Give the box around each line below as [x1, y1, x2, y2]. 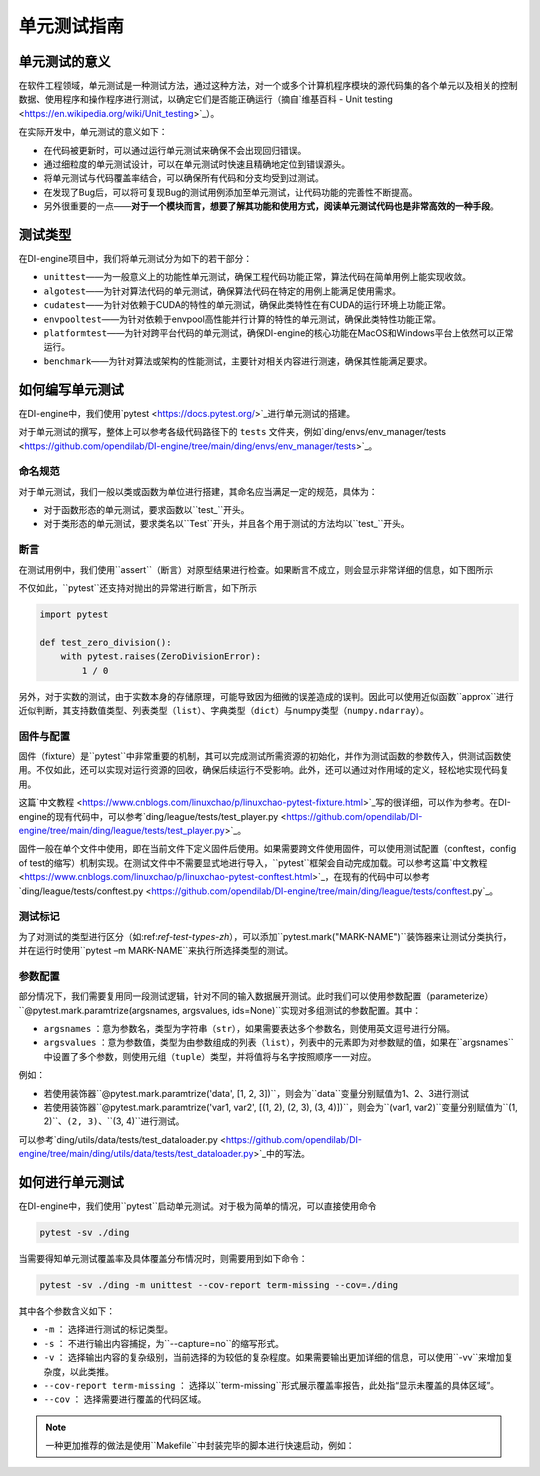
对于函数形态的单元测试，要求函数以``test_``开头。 [43, 504, 250, 516]
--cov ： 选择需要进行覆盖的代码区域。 [43, 1393, 207, 1405]
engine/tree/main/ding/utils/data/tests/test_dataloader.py [18, 1148, 254, 1160]
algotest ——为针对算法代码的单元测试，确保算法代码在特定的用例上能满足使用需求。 [43, 285, 402, 297]
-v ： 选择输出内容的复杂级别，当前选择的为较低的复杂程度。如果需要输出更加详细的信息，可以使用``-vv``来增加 [43, 1351, 505, 1364]
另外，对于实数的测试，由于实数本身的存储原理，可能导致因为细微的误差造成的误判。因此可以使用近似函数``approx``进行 [18, 690, 514, 702]
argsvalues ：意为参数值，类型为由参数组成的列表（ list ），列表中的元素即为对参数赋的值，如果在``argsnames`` [43, 1036, 514, 1049]
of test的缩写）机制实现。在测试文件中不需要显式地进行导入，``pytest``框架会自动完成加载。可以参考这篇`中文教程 [18, 856, 488, 869]
